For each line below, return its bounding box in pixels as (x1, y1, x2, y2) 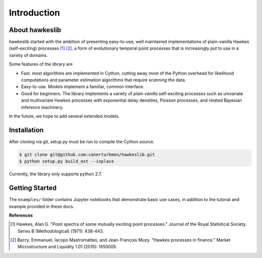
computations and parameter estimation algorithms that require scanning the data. (21, 77, 186, 83)
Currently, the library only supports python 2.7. (9, 171, 102, 177)
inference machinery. (21, 104, 64, 110)
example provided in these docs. (9, 203, 75, 209)
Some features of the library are (9, 61, 73, 67)
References (9, 212, 33, 218)
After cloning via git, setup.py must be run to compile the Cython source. (9, 139, 155, 145)
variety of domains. (9, 52, 48, 58)
